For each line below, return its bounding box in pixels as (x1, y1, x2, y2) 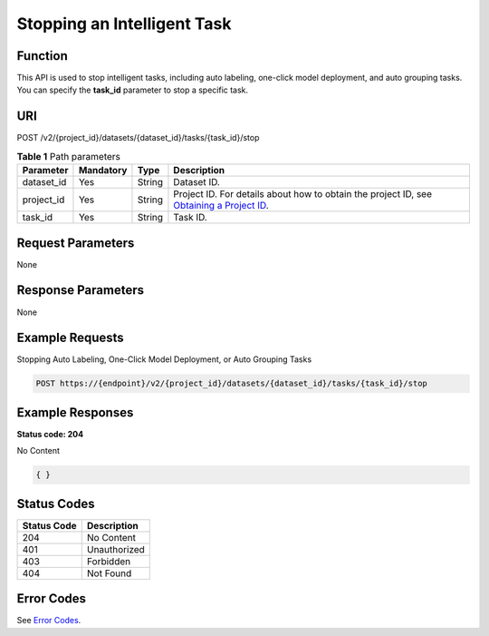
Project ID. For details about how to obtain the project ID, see (173, 188, 433, 201)
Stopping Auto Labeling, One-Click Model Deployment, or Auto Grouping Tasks (16, 354, 312, 365)
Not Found (86, 567, 132, 580)
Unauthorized (86, 543, 145, 555)
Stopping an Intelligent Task (16, 14, 232, 34)
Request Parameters (16, 235, 135, 250)
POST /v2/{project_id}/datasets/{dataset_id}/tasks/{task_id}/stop (16, 132, 260, 143)
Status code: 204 (16, 428, 84, 439)
